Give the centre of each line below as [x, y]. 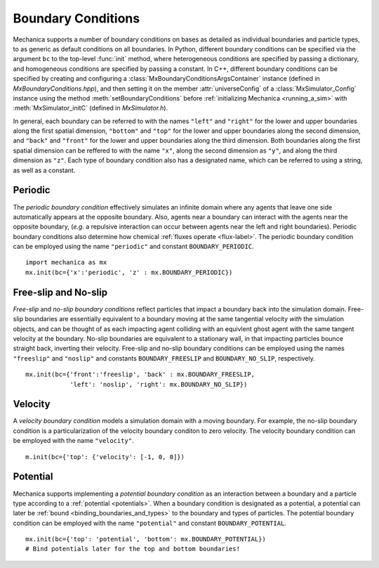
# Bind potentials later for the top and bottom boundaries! [133, 549]
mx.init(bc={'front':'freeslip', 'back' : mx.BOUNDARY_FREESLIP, [140, 375]
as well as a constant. [44, 170]
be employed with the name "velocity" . [73, 441]
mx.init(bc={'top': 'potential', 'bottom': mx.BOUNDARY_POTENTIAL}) [146, 539]
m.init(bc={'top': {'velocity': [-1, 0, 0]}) [105, 457]
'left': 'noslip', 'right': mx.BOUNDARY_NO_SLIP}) [159, 384]
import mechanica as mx [66, 263]
